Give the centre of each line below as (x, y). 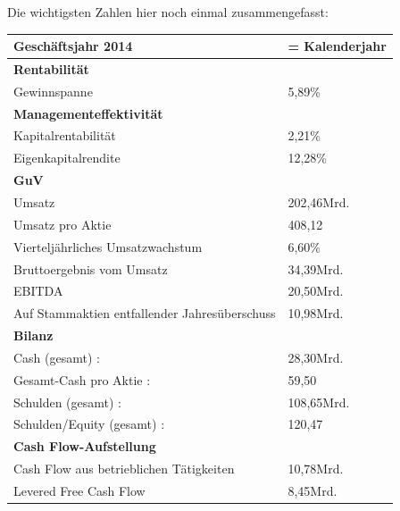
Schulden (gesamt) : (68, 402)
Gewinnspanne (53, 91)
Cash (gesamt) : (57, 357)
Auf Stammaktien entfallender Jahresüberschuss (145, 313)
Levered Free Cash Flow (79, 490)
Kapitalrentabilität (65, 135)
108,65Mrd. (319, 402)
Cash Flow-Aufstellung (85, 446)
